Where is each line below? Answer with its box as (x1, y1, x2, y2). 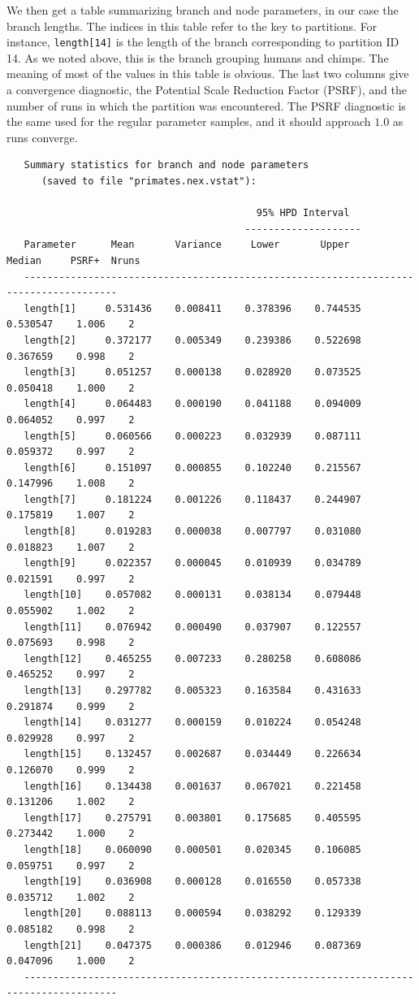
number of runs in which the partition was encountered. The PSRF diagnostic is (6, 97, 406, 114)
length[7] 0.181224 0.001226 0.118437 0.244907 (24, 493, 361, 505)
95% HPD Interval (256, 207, 350, 219)
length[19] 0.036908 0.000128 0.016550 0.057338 (24, 876, 361, 888)
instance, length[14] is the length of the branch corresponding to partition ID (6, 33, 400, 50)
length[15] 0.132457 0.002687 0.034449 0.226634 (24, 748, 361, 760)
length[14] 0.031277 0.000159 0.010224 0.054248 (24, 716, 361, 729)
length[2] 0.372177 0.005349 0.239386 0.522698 (24, 334, 361, 346)
